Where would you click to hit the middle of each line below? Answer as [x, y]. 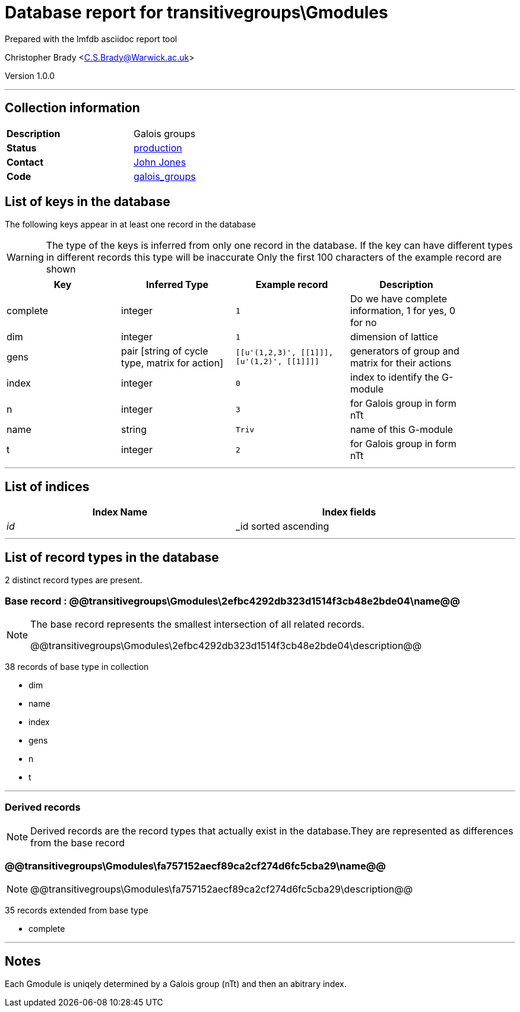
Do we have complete [399, 299]
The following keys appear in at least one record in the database [130, 224]
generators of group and [405, 351]
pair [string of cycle [165, 351]
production [158, 148]
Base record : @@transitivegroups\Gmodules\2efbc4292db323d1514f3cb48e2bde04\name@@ [232, 601]
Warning [25, 257]
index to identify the [395, 377]
